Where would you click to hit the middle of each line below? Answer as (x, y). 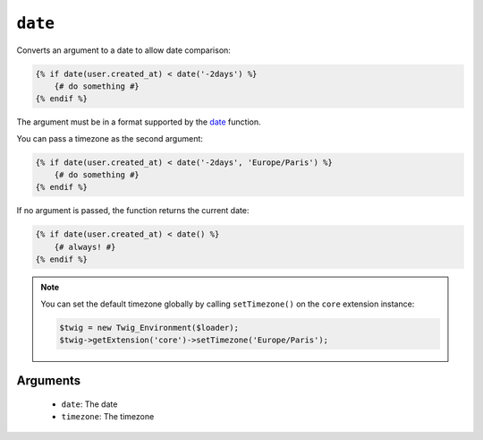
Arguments (49, 381)
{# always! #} (85, 247)
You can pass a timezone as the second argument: (110, 138)
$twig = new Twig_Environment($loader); (149, 328)
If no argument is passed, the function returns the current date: (133, 211)
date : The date (89, 404)
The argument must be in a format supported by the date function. (139, 122)
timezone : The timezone (108, 417)
